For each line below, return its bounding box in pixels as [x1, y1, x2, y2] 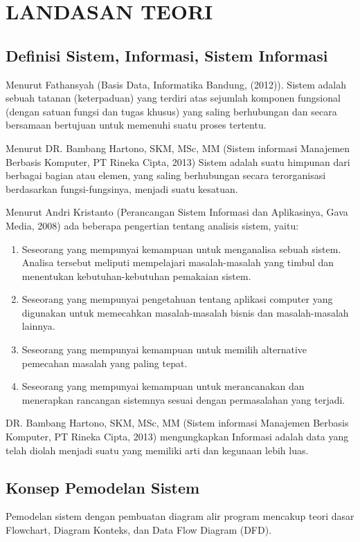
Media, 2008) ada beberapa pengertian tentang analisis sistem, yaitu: [6, 218, 299, 232]
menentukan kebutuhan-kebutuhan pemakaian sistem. [21, 268, 251, 283]
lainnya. [21, 319, 55, 333]
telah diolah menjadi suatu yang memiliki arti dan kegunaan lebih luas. [6, 442, 309, 457]
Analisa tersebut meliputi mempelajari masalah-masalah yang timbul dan [21, 255, 334, 270]
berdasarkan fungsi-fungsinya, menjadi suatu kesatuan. [6, 181, 238, 196]
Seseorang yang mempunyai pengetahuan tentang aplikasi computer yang [21, 292, 333, 306]
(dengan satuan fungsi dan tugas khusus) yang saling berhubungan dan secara [6, 104, 337, 118]
